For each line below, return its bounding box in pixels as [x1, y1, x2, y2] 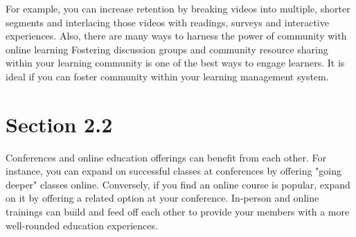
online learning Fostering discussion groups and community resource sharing [6, 42, 328, 56]
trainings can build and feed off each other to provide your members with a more [6, 204, 350, 219]
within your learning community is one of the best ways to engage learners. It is [6, 55, 345, 70]
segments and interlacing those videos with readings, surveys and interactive [6, 15, 329, 29]
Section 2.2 [6, 109, 113, 138]
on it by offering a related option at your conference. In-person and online [6, 191, 319, 205]
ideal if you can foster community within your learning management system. [6, 69, 329, 83]
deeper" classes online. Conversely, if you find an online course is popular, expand [6, 177, 350, 191]
